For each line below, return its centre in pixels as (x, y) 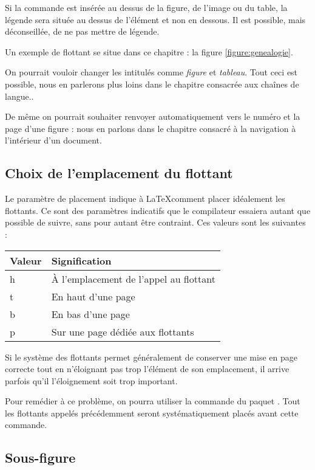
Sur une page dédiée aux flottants (123, 331)
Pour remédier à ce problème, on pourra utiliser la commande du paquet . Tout (153, 401)
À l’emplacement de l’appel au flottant (133, 278)
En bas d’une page (90, 314)
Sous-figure (40, 458)
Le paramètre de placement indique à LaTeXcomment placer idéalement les (145, 199)
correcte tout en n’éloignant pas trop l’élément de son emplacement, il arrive (147, 369)
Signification (81, 260)
